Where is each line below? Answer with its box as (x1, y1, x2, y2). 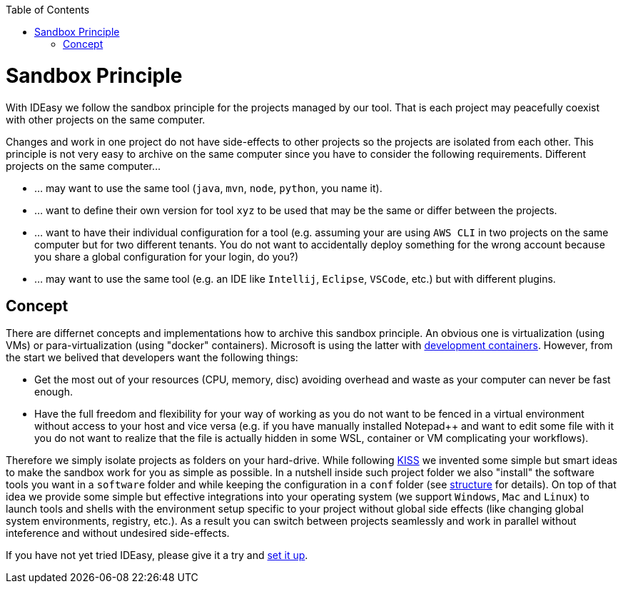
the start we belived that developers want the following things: (6, 351, 298, 364)
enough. (34, 386, 74, 398)
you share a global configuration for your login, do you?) (34, 250, 299, 263)
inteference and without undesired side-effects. (6, 527, 230, 540)
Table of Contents (6, 4, 90, 16)
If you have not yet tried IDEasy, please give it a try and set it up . (6, 549, 308, 562)
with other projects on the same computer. (6, 113, 206, 126)
